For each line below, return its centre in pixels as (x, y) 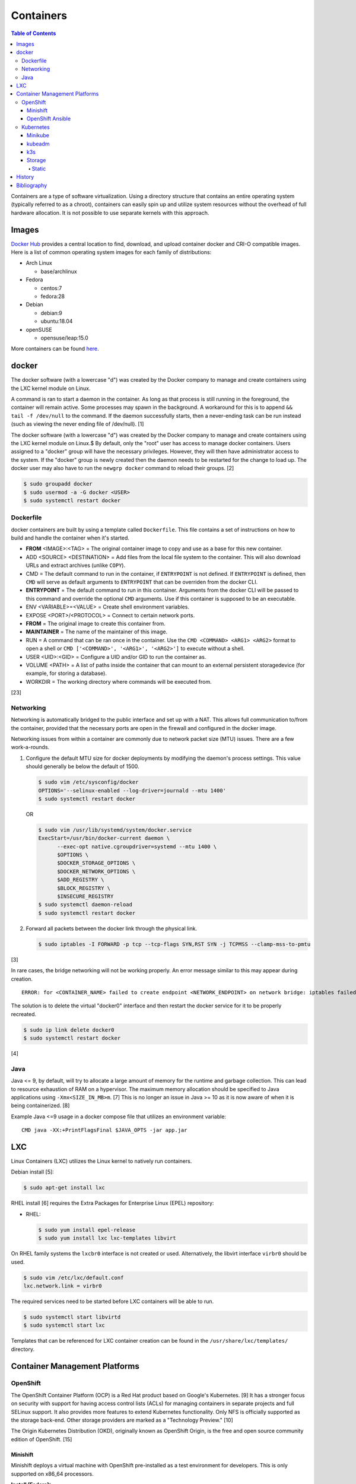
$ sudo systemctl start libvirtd (72, 1317)
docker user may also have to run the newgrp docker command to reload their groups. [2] (123, 468)
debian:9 (51, 313)
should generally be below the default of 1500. (82, 766)
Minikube (38, 135)
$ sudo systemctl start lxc (64, 1326)
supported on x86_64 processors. (53, 1474)
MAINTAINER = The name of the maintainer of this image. (97, 632)
